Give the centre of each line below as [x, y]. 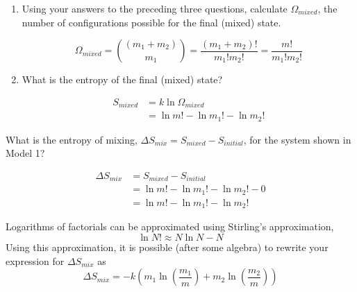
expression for [35, 260]
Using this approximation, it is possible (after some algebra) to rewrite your [167, 247]
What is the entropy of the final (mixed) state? [122, 79]
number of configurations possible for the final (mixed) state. [151, 22]
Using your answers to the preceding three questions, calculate [155, 8]
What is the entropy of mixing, [72, 139]
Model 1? [25, 153]
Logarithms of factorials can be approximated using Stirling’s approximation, [170, 226]
